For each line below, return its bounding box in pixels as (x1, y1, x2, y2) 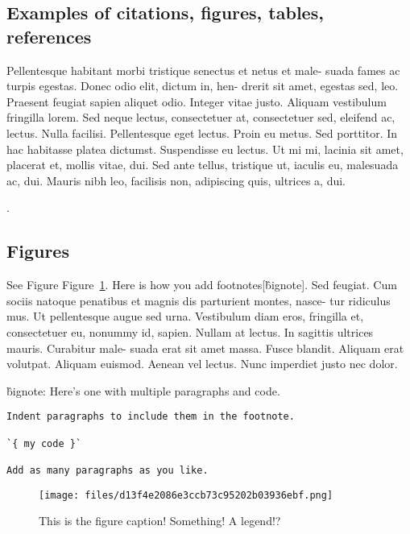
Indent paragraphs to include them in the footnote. (6, 411, 295, 423)
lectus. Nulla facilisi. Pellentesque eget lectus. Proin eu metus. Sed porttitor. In (6, 124, 398, 141)
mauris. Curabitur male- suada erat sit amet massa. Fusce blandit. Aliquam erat (6, 339, 404, 356)
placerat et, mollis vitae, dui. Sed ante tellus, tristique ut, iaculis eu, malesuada (6, 156, 399, 173)
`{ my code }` (6, 437, 82, 449)
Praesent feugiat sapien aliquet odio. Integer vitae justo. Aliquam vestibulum (6, 93, 387, 110)
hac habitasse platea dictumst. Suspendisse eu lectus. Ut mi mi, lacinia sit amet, (6, 140, 404, 157)
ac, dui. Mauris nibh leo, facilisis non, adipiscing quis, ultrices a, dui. (6, 172, 346, 188)
